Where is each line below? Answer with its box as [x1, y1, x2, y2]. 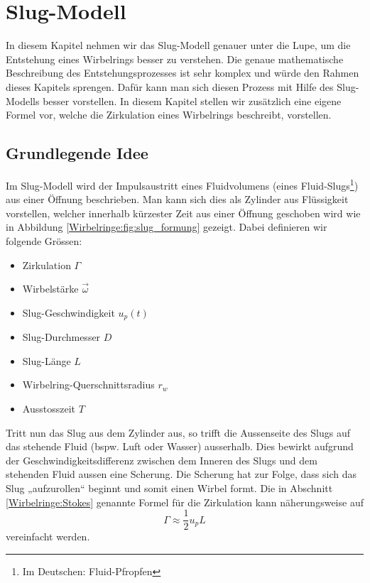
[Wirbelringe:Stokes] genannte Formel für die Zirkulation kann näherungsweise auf [6, 494, 364, 509]
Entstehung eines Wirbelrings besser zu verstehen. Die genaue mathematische [6, 51, 344, 66]
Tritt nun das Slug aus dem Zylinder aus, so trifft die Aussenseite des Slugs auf [6, 425, 350, 440]
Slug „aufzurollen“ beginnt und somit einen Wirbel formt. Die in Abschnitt [6, 480, 333, 495]
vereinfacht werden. [6, 529, 90, 544]
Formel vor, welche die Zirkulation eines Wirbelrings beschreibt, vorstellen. [6, 107, 332, 122]
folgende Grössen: [6, 233, 82, 248]
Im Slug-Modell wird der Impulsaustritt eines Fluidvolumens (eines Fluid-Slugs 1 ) [6, 175, 359, 192]
